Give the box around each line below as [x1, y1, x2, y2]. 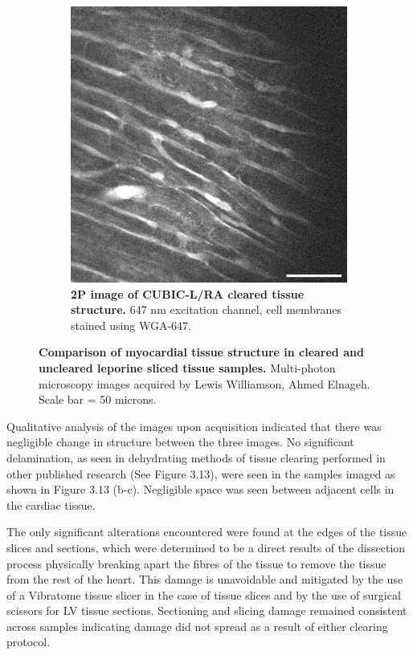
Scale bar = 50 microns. [39, 391, 157, 408]
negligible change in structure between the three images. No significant [6, 433, 354, 450]
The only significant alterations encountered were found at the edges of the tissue [6, 523, 407, 540]
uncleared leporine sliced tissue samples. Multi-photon [39, 359, 336, 376]
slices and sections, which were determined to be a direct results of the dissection [6, 539, 406, 555]
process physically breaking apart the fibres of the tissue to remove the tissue [6, 555, 386, 572]
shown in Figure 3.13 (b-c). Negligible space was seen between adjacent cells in [6, 481, 395, 498]
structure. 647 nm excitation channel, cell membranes [71, 301, 342, 318]
